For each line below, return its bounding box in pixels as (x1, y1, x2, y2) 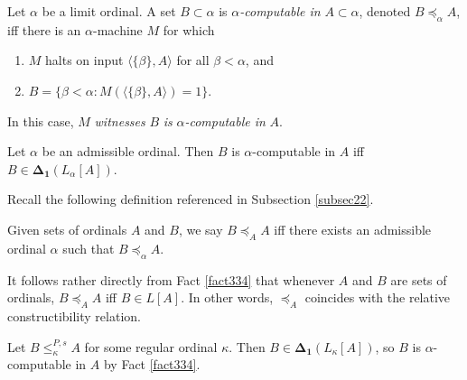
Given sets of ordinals (7, 219, 127, 238)
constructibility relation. (7, 306, 141, 325)
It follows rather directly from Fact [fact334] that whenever (7, 270, 335, 289)
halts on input (45, 51, 124, 70)
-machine (93, 20, 143, 39)
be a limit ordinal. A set (42, 2, 176, 20)
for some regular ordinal (84, 337, 218, 356)
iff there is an (7, 20, 81, 39)
